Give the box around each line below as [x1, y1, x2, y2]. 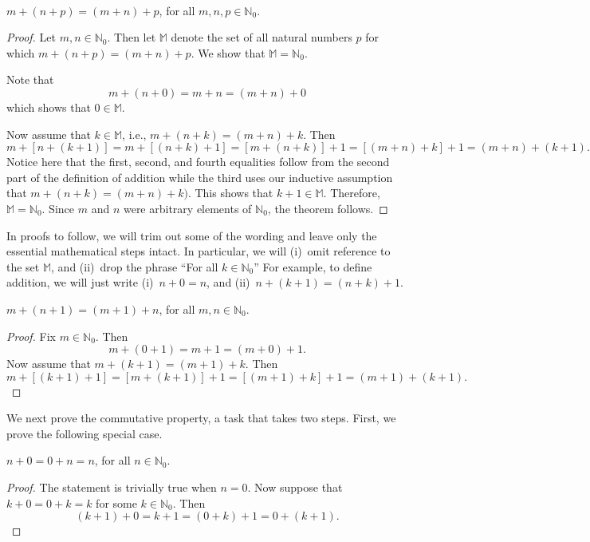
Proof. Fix [6, 327, 56, 344]
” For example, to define [254, 258, 372, 275]
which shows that [6, 98, 91, 115]
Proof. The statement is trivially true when [6, 479, 217, 496]
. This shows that [187, 184, 273, 201]
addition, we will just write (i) [6, 274, 154, 291]
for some [96, 494, 137, 511]
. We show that [191, 44, 265, 61]
